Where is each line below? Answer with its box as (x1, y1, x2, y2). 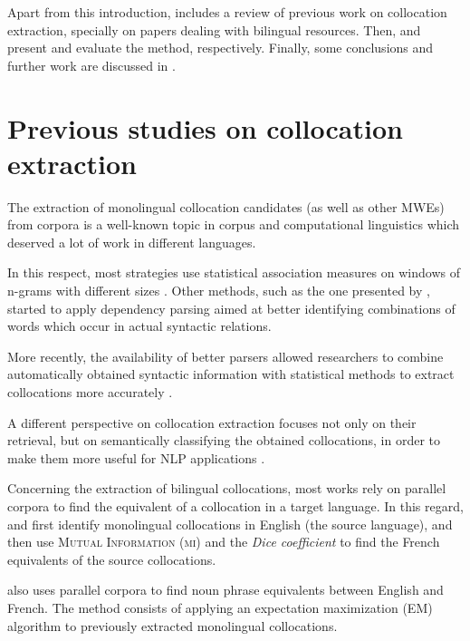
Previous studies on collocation (7, 109, 403, 146)
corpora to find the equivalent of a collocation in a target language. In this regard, (7, 497, 464, 515)
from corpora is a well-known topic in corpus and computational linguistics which (7, 215, 460, 234)
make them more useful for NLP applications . (7, 448, 265, 467)
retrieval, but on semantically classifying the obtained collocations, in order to (7, 431, 441, 450)
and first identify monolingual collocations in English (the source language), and (7, 514, 453, 533)
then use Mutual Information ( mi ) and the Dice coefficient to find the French (7, 532, 440, 551)
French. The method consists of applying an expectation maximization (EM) (7, 597, 433, 617)
